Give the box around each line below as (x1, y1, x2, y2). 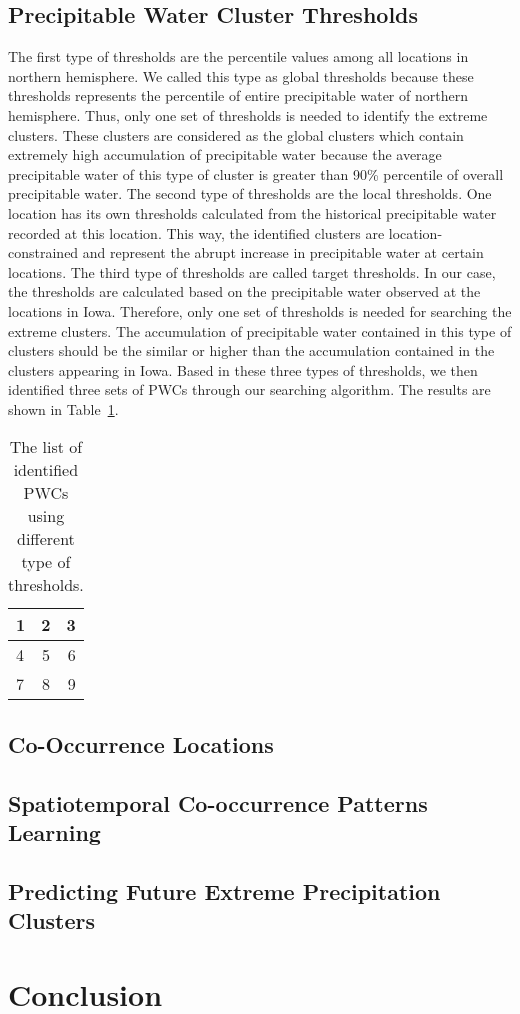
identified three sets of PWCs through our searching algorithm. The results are (8, 379, 491, 400)
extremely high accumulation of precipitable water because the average (8, 144, 442, 165)
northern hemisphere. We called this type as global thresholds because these (8, 65, 474, 86)
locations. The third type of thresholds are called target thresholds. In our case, (8, 261, 496, 282)
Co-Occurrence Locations (8, 728, 274, 759)
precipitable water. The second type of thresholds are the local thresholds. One (8, 183, 492, 204)
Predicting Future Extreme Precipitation (8, 875, 441, 906)
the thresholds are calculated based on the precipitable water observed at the (8, 281, 481, 302)
